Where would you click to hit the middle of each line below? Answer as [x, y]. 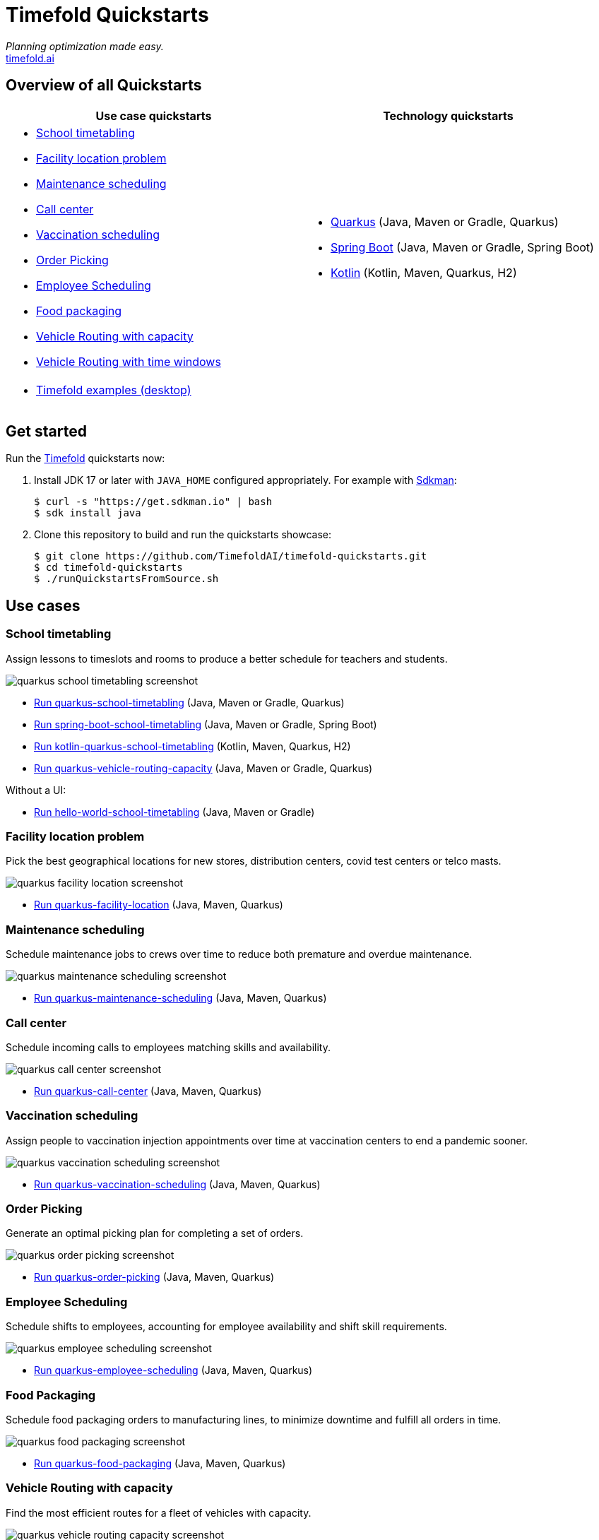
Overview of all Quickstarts [104, 85]
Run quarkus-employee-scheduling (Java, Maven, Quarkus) [173, 1370]
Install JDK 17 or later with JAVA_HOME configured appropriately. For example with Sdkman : [245, 480]
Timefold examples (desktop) [114, 390]
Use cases [43, 605]
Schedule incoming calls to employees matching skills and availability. [168, 1047]
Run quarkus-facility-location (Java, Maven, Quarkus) [159, 905]
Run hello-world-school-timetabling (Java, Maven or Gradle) [174, 812]
